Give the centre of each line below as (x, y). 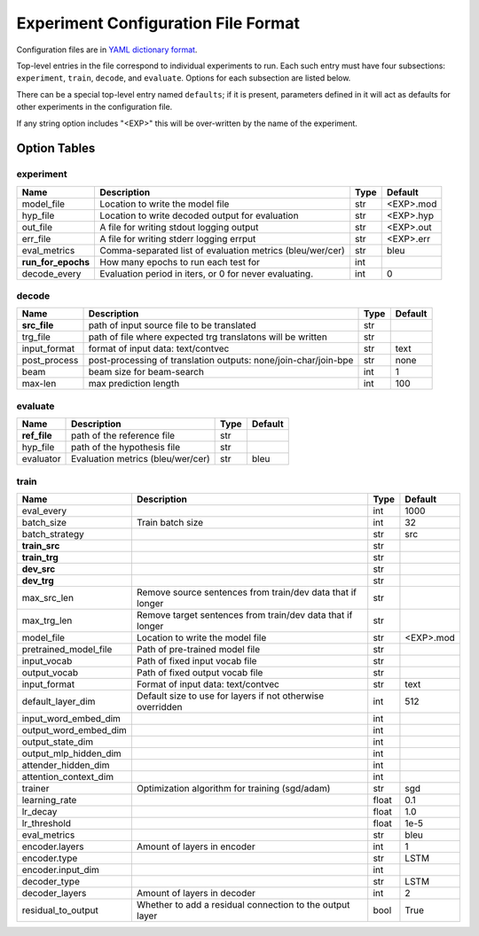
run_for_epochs (56, 261)
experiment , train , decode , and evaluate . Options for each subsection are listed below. (184, 78)
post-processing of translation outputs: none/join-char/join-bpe (221, 361)
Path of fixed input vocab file (196, 660)
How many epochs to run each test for (180, 261)
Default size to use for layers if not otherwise (230, 696)
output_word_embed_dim (75, 729)
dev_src (39, 569)
